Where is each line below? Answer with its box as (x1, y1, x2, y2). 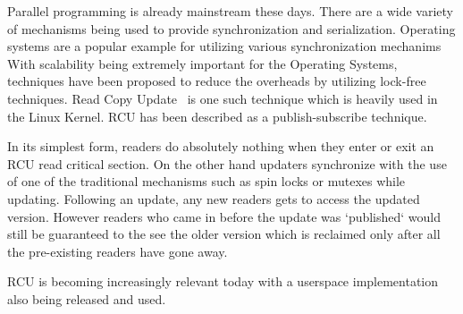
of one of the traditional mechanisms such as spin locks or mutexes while (7, 172, 406, 191)
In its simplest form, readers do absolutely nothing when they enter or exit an (7, 137, 434, 156)
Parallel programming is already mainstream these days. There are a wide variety (7, 2, 453, 20)
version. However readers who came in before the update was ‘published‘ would (7, 207, 442, 225)
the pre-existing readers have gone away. (7, 242, 228, 260)
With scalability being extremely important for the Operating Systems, (7, 54, 398, 72)
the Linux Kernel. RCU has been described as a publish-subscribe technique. (7, 106, 427, 125)
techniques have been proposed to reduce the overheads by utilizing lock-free (7, 72, 426, 90)
